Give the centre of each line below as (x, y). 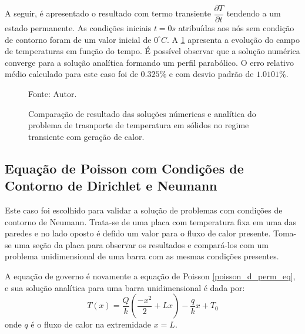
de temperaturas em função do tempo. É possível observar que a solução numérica (152, 51)
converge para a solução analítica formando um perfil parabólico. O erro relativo (149, 62)
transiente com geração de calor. (86, 136)
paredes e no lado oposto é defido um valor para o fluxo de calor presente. (138, 233)
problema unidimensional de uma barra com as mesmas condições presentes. (142, 256)
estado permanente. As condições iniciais (78, 28)
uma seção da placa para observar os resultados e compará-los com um (142, 244)
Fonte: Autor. (53, 94)
